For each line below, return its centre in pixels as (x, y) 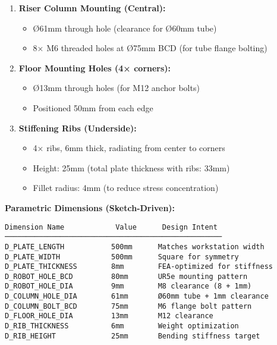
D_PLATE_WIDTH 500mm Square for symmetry (122, 257)
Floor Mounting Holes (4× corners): (95, 68)
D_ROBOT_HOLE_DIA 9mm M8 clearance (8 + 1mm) (128, 286)
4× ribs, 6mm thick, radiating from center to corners (129, 148)
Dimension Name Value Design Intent (111, 227)
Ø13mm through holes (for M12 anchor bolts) (116, 88)
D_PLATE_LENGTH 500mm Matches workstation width (135, 247)
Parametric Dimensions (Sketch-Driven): (90, 207)
